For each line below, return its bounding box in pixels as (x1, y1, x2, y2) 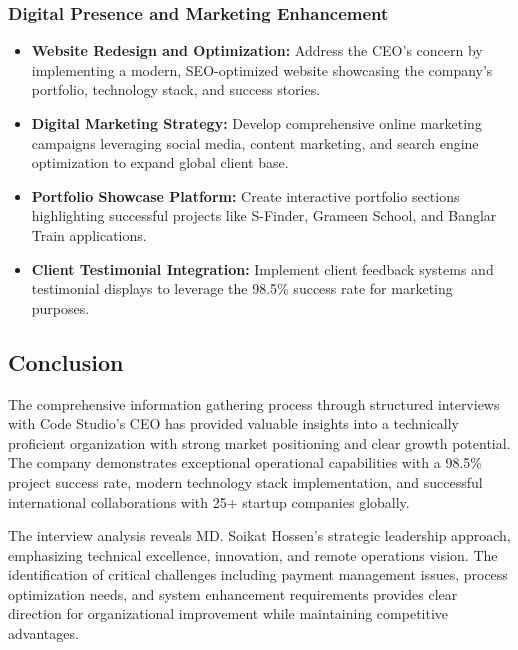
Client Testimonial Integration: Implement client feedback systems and (31, 258, 494, 279)
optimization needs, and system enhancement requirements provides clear (8, 583, 458, 604)
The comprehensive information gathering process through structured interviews (8, 393, 500, 414)
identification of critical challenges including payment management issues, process (8, 564, 508, 585)
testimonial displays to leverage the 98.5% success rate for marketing (31, 278, 453, 299)
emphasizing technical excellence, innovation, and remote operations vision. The (8, 544, 498, 565)
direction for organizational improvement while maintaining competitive (8, 603, 449, 624)
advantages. (8, 623, 79, 644)
